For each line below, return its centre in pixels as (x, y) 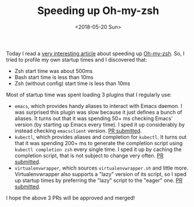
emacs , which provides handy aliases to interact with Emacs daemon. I (98, 106)
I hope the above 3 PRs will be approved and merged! (71, 198)
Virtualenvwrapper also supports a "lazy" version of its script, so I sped (101, 174)
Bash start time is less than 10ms (54, 77)
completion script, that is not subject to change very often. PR (89, 155)
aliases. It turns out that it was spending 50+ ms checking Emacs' (94, 118)
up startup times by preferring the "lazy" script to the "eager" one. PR (98, 180)
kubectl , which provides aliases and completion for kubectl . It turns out (101, 137)
